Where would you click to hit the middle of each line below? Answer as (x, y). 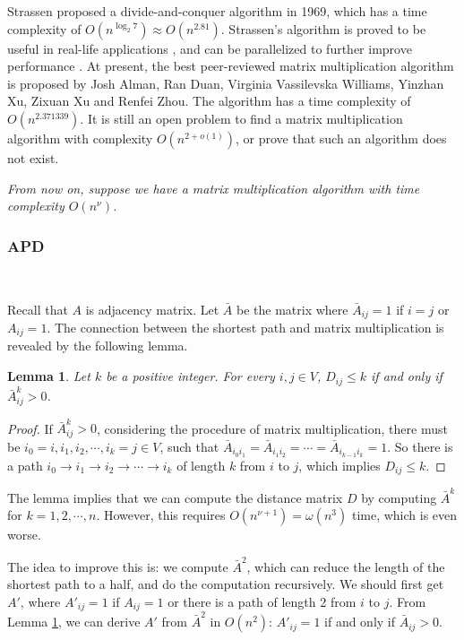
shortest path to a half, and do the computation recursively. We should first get (226, 584)
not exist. (33, 157)
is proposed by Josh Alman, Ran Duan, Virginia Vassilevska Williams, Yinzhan (226, 83)
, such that (189, 446)
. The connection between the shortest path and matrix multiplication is (245, 328)
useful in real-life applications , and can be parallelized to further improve (210, 48)
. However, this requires (161, 515)
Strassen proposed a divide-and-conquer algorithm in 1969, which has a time (217, 11)
